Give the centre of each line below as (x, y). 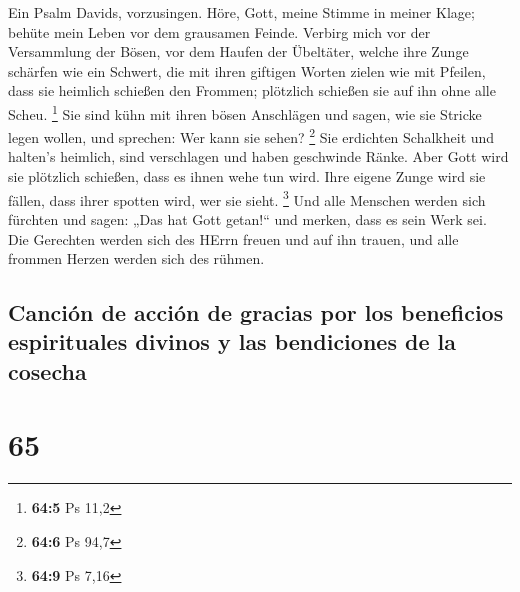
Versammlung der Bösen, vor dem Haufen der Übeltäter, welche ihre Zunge (238, 51)
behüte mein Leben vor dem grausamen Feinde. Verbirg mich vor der (219, 31)
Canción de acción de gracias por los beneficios (256, 312)
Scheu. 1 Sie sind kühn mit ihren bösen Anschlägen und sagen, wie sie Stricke (245, 112)
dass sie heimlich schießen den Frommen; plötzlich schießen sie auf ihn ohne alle (252, 90)
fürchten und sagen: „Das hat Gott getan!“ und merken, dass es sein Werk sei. (247, 218)
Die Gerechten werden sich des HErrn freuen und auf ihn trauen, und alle (233, 238)
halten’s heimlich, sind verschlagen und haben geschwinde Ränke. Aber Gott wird (258, 156)
